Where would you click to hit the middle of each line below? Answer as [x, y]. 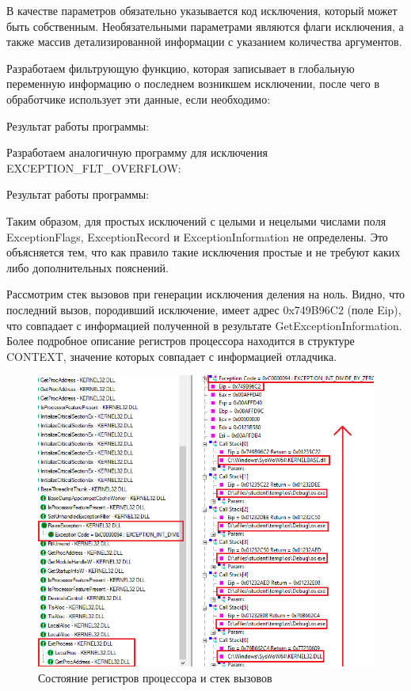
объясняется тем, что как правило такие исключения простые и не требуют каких [204, 252]
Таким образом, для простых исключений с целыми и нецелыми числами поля [196, 220]
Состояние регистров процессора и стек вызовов [155, 677]
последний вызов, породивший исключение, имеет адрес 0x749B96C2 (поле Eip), [204, 309]
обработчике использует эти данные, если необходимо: [139, 99]
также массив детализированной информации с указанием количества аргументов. [204, 42]
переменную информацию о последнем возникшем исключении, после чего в [193, 84]
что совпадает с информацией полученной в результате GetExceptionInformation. [204, 325]
